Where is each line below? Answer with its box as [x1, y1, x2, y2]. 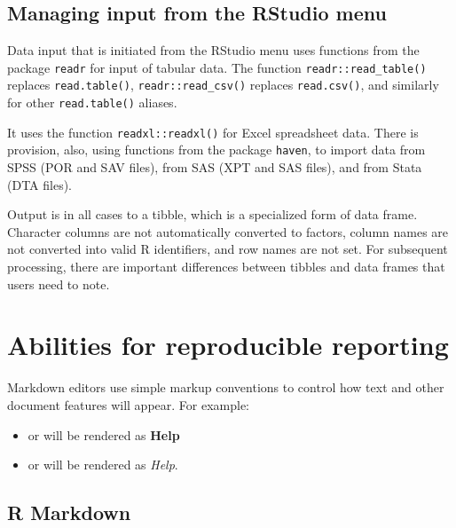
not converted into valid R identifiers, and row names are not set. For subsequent [7, 240, 448, 258]
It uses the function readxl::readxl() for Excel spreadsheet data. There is [7, 122, 419, 141]
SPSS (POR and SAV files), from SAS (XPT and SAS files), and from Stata [7, 158, 422, 177]
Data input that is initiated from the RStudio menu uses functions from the [7, 41, 420, 59]
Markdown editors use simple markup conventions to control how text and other [7, 378, 444, 397]
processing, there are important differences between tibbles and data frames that [7, 257, 445, 276]
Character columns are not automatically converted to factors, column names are [7, 222, 449, 240]
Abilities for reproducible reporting [7, 327, 449, 363]
